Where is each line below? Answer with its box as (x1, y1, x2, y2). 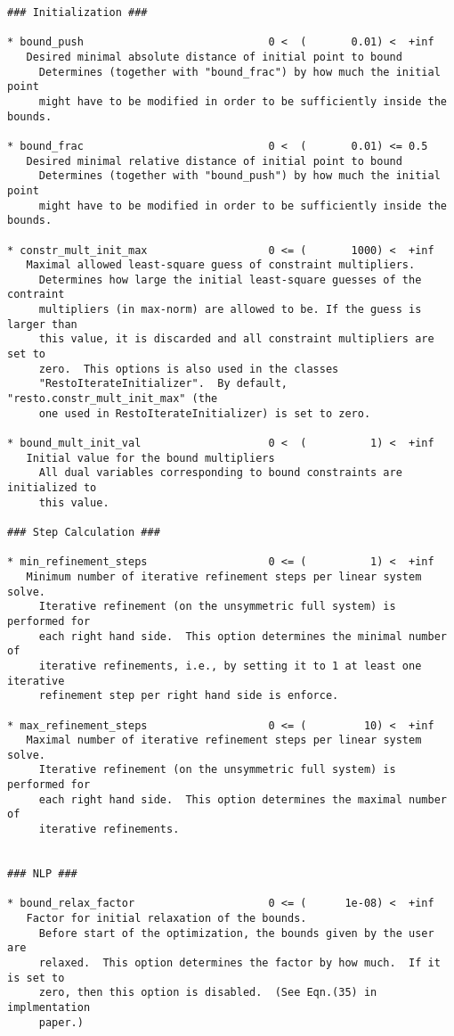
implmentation (7, 1000, 91, 1014)
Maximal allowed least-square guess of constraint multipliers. (26, 259, 416, 272)
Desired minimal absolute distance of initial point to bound (26, 50, 402, 63)
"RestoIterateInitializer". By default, (38, 377, 288, 391)
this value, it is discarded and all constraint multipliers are (38, 333, 434, 346)
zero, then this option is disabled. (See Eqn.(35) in (38, 986, 377, 999)
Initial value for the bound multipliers (26, 451, 275, 465)
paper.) (38, 1015, 84, 1029)
